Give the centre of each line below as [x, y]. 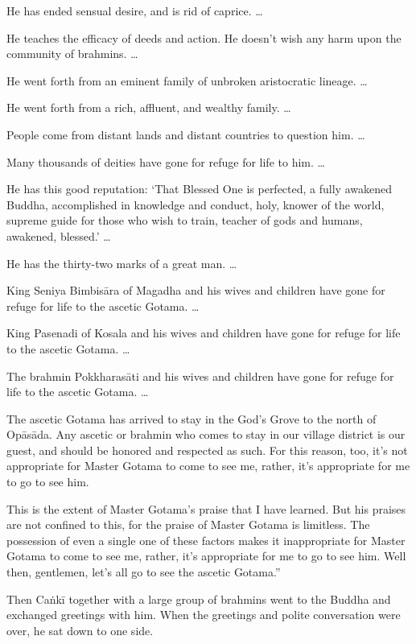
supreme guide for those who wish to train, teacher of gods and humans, [185, 220]
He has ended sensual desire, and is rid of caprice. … [135, 10]
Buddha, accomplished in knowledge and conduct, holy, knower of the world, [196, 204]
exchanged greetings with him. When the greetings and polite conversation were [204, 615]
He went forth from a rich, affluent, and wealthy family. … [149, 107]
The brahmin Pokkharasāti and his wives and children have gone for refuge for [200, 376]
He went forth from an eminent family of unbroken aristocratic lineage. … [187, 80]
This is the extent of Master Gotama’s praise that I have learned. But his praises [206, 508]
